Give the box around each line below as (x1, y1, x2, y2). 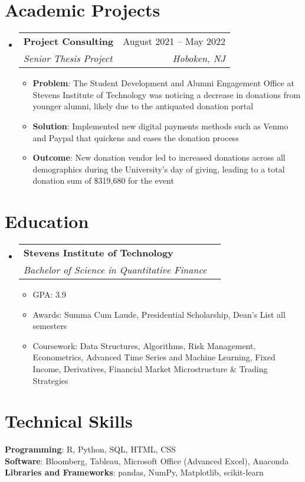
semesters (32, 320, 67, 332)
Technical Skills (5, 409, 133, 433)
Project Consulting (23, 34, 114, 48)
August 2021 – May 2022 (123, 34, 226, 48)
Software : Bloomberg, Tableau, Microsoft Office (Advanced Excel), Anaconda (5, 454, 289, 467)
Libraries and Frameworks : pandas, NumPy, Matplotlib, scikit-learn (5, 466, 264, 478)
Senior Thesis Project (23, 51, 113, 66)
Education (5, 209, 89, 233)
